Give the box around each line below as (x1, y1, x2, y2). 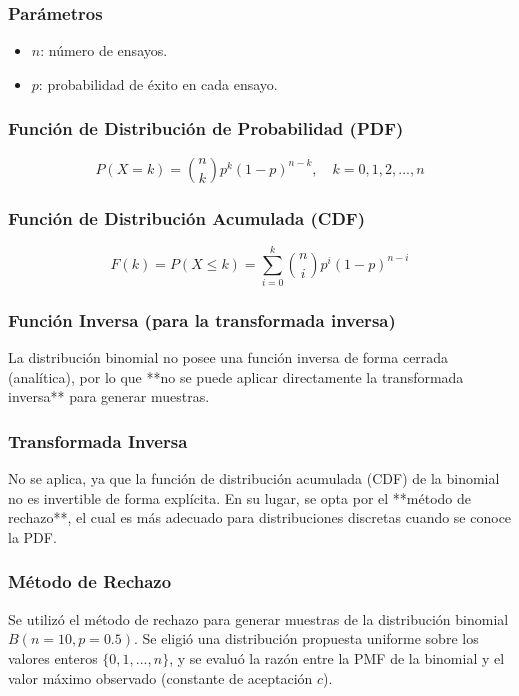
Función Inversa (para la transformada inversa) (8, 307, 396, 332)
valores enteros (8, 647, 98, 668)
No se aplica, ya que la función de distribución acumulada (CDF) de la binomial (8, 468, 500, 489)
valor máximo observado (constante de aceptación (8, 667, 313, 688)
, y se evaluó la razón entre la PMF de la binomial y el (169, 647, 505, 668)
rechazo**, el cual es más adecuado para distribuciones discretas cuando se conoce (8, 507, 512, 528)
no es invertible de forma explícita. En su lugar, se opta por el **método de (8, 487, 471, 508)
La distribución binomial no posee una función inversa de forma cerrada (8, 347, 449, 368)
